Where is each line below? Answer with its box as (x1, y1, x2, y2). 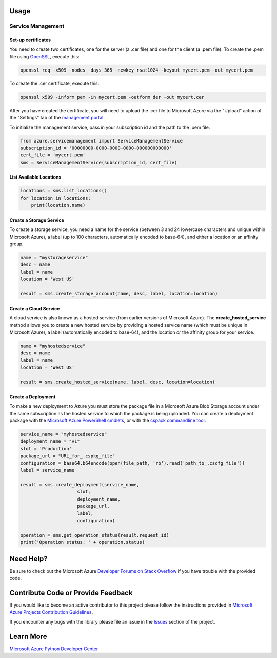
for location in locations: (20, 195, 91, 201)
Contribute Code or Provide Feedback (9, 588, 133, 597)
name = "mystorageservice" (20, 255, 88, 260)
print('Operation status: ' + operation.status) (20, 539, 145, 545)
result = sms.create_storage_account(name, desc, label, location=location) (20, 291, 218, 296)
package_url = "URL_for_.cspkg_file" (20, 453, 115, 459)
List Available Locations (9, 174, 62, 180)
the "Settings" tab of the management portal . (9, 115, 105, 121)
